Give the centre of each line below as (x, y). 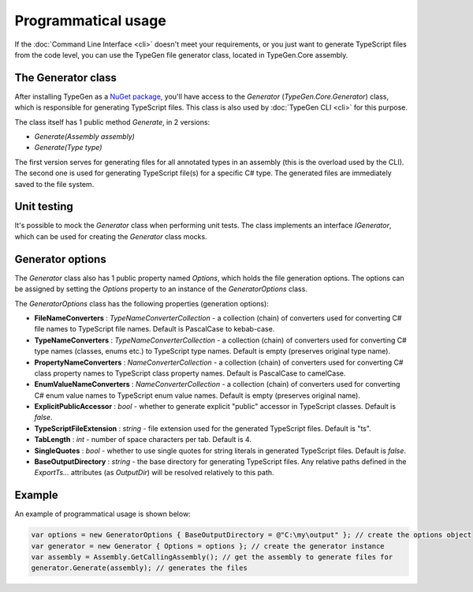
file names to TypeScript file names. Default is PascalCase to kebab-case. (155, 329)
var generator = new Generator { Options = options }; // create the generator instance (208, 546)
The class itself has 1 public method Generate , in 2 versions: (112, 122)
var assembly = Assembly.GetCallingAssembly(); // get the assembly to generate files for (212, 557)
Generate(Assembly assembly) (85, 137)
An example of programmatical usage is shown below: (102, 514)
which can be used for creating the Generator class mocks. (111, 236)
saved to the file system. (54, 184)
